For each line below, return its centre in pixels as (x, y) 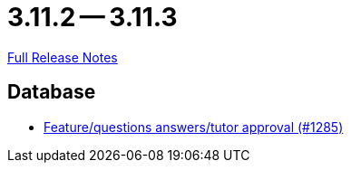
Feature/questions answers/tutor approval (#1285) (194, 127)
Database (52, 92)
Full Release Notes (63, 57)
